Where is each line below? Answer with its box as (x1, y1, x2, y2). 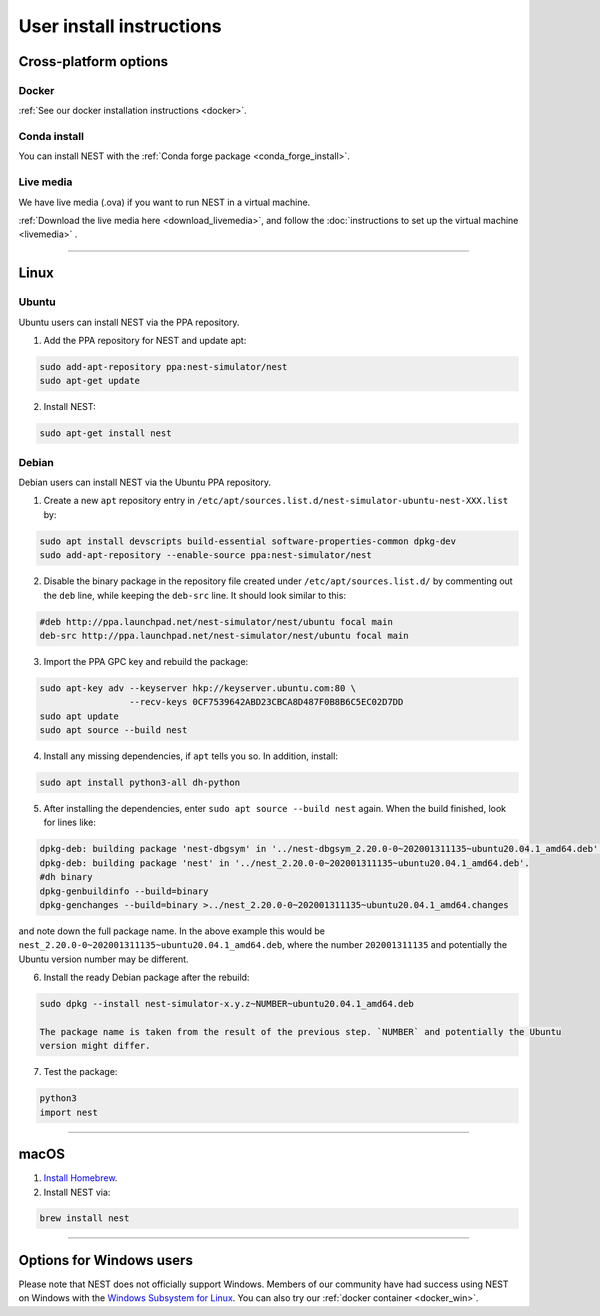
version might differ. (39, 1040, 151, 1052)
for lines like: (43, 816, 97, 829)
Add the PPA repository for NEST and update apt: (43, 334, 247, 346)
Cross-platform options (18, 53, 169, 70)
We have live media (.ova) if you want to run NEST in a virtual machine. (18, 196, 311, 208)
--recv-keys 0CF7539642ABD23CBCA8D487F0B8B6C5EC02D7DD (128, 696, 404, 708)
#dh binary (39, 871, 93, 883)
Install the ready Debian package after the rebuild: (43, 971, 250, 984)
